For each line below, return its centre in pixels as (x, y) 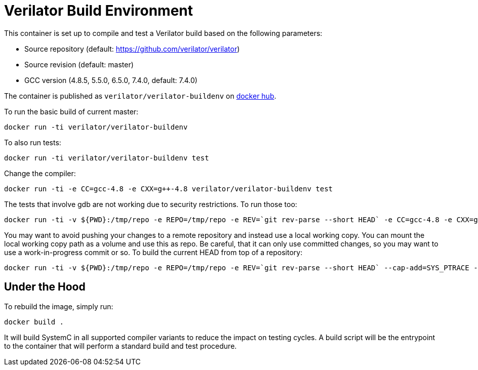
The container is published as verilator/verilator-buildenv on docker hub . (140, 96)
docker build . (34, 322)
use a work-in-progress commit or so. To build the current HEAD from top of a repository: (153, 252)
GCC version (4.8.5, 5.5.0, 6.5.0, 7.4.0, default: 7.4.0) (111, 80)
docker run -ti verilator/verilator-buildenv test (107, 158)
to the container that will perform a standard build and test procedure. (121, 346)
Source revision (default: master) (79, 64)
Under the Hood (45, 287)
